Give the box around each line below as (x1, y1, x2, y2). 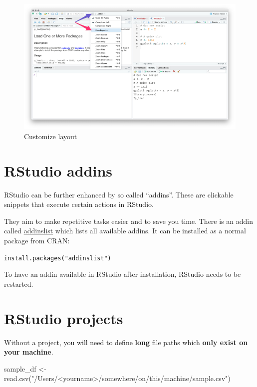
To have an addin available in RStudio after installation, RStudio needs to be (4, 269, 241, 279)
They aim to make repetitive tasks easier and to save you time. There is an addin (4, 215, 253, 226)
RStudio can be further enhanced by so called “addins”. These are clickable (4, 189, 234, 199)
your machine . (4, 347, 53, 357)
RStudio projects (4, 308, 123, 328)
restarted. (4, 278, 33, 289)
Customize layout (24, 131, 77, 141)
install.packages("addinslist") (4, 254, 111, 262)
